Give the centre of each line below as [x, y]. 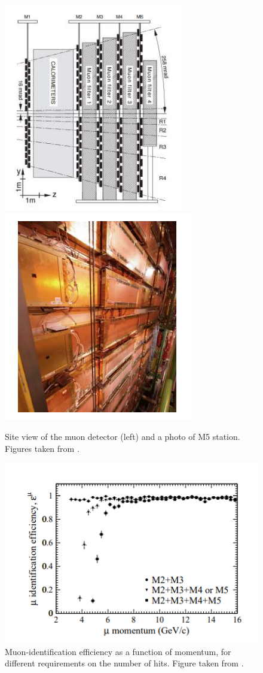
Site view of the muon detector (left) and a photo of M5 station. [123, 437]
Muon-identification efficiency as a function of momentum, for [118, 651]
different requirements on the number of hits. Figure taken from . [124, 663]
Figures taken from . [42, 448]
